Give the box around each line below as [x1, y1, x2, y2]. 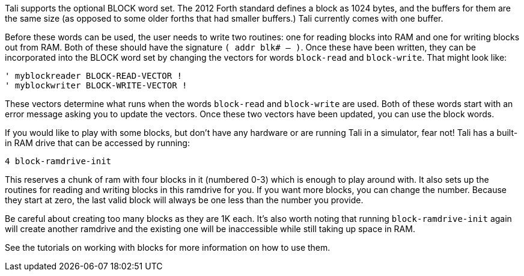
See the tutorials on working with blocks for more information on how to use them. [5, 242, 331, 253]
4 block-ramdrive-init [5, 156, 112, 166]
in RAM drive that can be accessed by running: [5, 138, 190, 148]
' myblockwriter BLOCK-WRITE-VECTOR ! [5, 81, 187, 90]
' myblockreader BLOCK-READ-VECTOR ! [5, 71, 183, 81]
